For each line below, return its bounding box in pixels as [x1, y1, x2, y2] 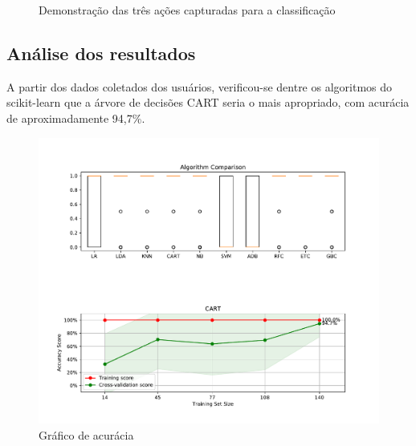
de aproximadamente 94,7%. [6, 109, 145, 126]
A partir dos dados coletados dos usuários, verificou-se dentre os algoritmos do [6, 78, 393, 95]
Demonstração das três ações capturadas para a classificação [39, 2, 336, 18]
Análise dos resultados [6, 40, 196, 65]
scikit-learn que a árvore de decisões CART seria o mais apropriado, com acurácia [6, 94, 410, 111]
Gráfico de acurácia [39, 427, 134, 444]
